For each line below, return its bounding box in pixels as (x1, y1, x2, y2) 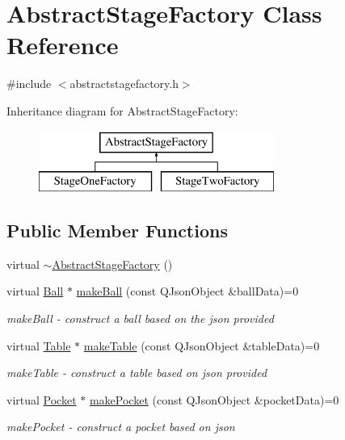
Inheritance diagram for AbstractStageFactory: (6, 102, 238, 119)
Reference (6, 28, 119, 61)
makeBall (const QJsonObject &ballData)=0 (76, 283, 299, 300)
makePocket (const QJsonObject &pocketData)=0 (89, 391, 339, 408)
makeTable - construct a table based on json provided (6, 364, 267, 381)
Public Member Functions (6, 218, 228, 243)
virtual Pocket (6, 391, 77, 408)
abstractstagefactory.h (69, 75, 179, 92)
